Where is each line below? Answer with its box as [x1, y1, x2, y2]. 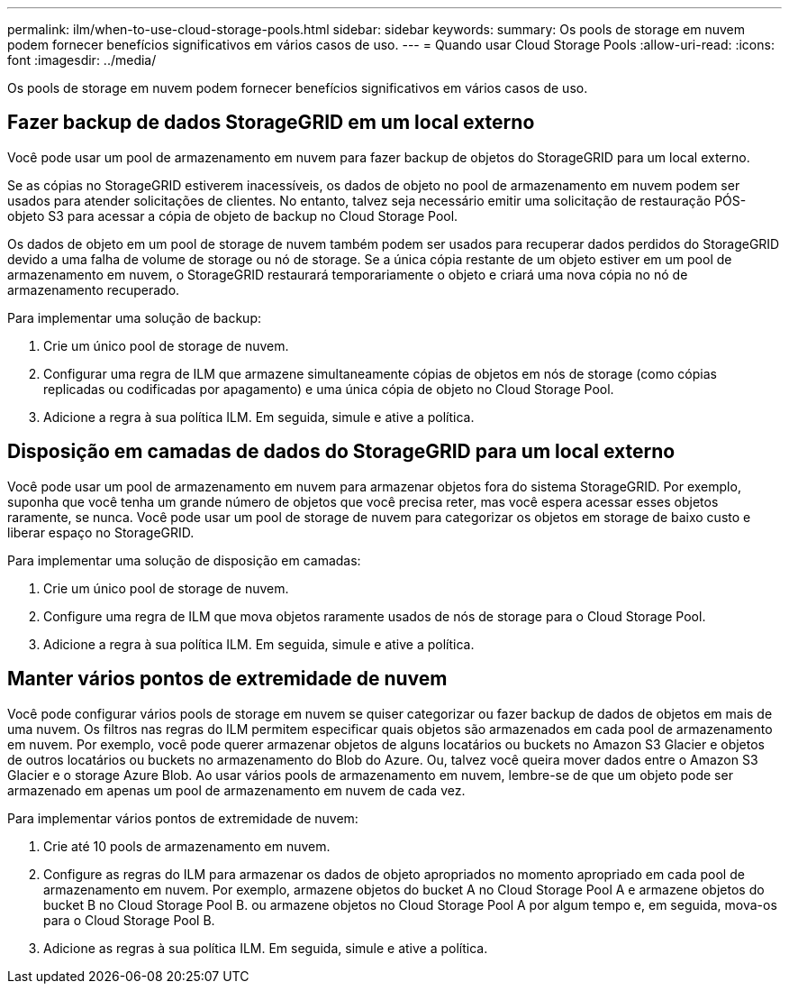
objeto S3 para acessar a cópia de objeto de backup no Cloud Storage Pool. [7, 207, 458, 224]
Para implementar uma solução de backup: [7, 309, 261, 326]
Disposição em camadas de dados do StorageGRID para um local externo [7, 440, 676, 463]
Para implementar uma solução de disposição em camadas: [7, 552, 361, 568]
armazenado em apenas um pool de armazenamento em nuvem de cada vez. [7, 782, 466, 798]
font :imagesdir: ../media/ [7, 52, 157, 68]
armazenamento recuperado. [7, 281, 180, 298]
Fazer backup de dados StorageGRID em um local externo [7, 111, 535, 134]
